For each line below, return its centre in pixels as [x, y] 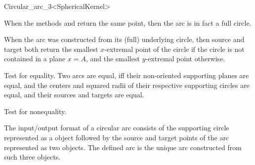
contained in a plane [35, 59]
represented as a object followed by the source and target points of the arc [117, 137]
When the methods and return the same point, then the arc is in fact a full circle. [128, 22]
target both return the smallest [51, 49]
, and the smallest [113, 59]
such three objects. [32, 157]
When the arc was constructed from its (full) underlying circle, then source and [124, 39]
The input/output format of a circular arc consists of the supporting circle [117, 128]
